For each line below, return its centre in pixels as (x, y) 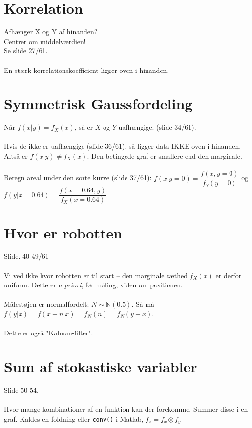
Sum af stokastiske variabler (101, 366)
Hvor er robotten (63, 232)
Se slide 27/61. (26, 51)
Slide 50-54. (21, 390)
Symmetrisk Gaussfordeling (98, 104)
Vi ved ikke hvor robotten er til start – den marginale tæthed (96, 275)
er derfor (229, 275)
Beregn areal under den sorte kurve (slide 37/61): (78, 178)
